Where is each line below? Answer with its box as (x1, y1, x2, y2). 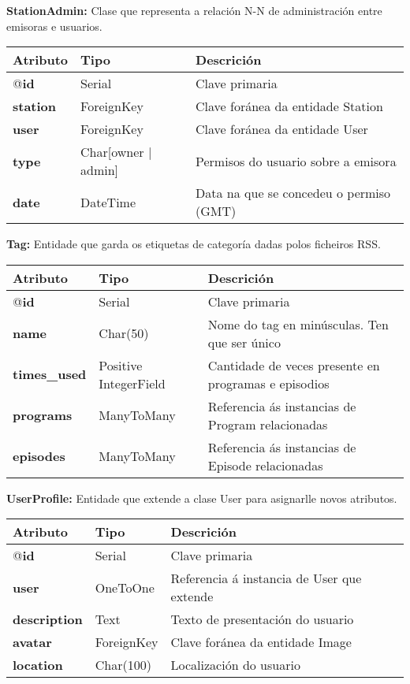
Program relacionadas (207, 414, 328, 433)
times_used (13, 365, 87, 384)
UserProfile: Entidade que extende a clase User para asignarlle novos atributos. (6, 489, 397, 506)
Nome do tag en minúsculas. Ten (207, 314, 389, 333)
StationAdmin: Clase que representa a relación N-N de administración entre (6, 2, 382, 18)
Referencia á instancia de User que (170, 569, 362, 588)
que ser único (207, 333, 281, 351)
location (13, 656, 63, 675)
